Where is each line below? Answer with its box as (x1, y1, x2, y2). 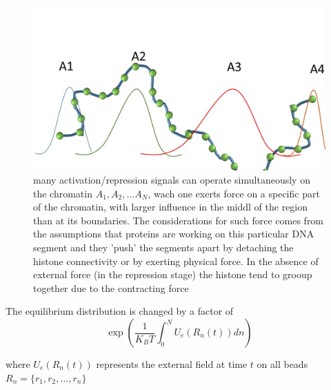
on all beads (257, 357, 308, 371)
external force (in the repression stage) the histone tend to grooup (33, 267, 312, 282)
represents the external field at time (96, 357, 248, 371)
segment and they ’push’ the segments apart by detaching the (33, 240, 294, 255)
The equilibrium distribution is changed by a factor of (6, 304, 234, 318)
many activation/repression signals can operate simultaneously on (33, 173, 310, 187)
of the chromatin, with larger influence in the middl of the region (33, 199, 308, 214)
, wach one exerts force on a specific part (148, 186, 320, 200)
